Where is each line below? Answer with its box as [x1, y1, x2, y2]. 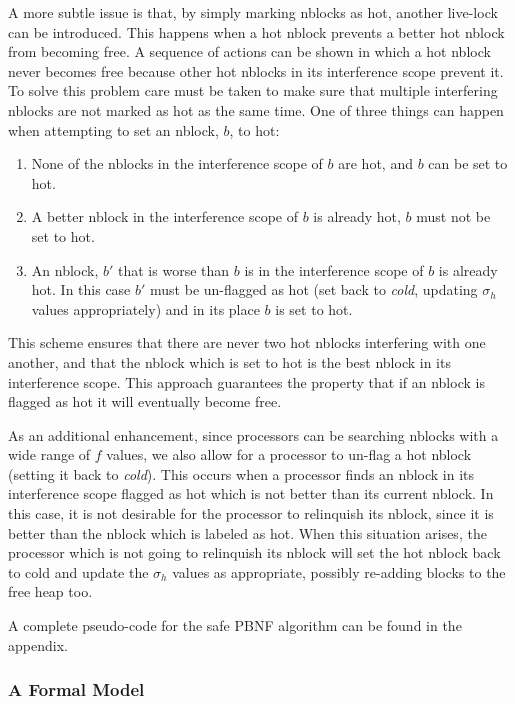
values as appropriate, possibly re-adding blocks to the [172, 561, 506, 582]
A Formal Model [8, 677, 145, 702]
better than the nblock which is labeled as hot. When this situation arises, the [8, 522, 487, 543]
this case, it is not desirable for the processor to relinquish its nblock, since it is [8, 503, 494, 524]
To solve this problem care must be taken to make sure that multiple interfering [8, 80, 498, 101]
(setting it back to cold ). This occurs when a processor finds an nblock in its [8, 463, 475, 484]
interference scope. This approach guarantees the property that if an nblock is [8, 371, 485, 392]
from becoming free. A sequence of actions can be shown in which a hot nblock [8, 41, 491, 62]
